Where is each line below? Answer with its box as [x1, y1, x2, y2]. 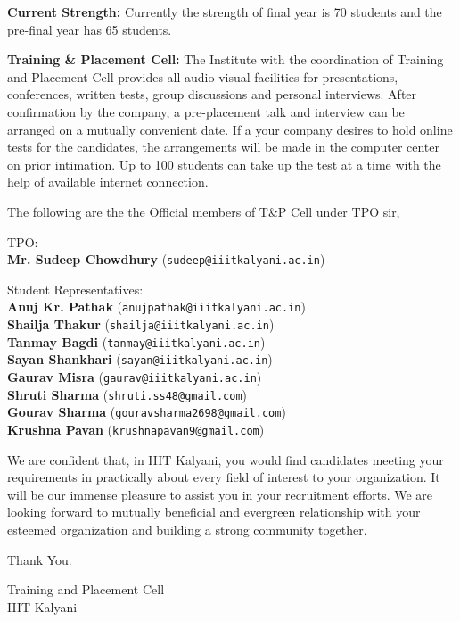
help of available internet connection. [7, 172, 209, 191]
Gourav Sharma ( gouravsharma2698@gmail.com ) [7, 402, 286, 421]
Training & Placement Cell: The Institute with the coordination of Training [7, 50, 444, 69]
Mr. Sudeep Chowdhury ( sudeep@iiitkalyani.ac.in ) [7, 250, 325, 269]
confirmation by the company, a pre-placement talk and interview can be [7, 102, 405, 120]
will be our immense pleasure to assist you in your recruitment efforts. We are [7, 485, 433, 503]
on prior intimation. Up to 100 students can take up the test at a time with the [7, 154, 441, 173]
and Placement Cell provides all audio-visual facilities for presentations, [7, 67, 398, 86]
